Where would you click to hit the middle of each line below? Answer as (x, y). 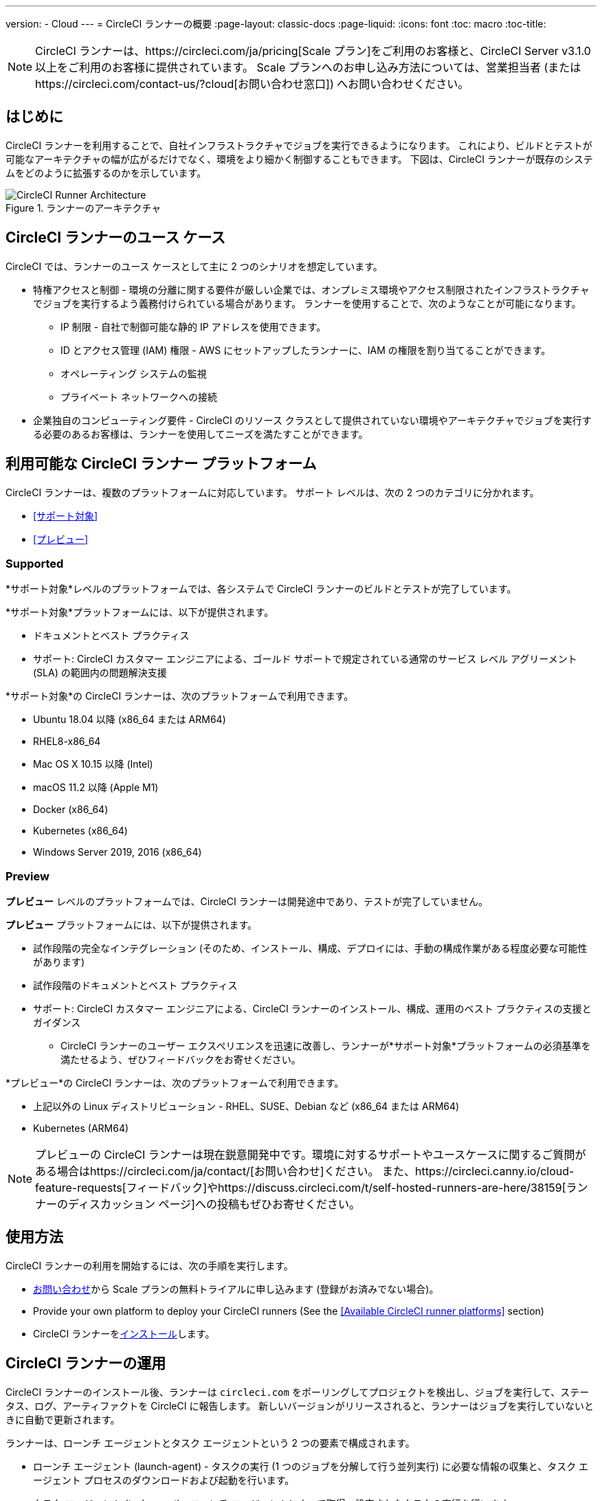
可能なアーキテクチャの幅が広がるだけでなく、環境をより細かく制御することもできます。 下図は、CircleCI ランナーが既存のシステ (299, 159)
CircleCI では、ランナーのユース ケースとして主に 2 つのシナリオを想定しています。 (194, 266)
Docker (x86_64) (71, 810)
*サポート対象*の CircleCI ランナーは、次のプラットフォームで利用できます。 (180, 696)
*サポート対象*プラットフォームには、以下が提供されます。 (140, 612)
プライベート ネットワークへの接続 (139, 397)
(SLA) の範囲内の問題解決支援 (100, 673)
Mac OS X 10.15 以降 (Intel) (93, 764)
